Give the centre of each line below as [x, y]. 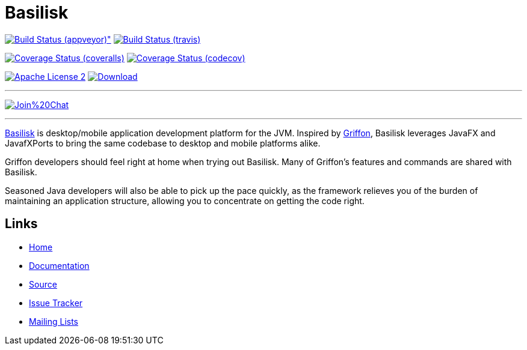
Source [43, 284]
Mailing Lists [54, 321]
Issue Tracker [56, 303]
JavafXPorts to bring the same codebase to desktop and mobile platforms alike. [163, 143]
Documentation [59, 265]
